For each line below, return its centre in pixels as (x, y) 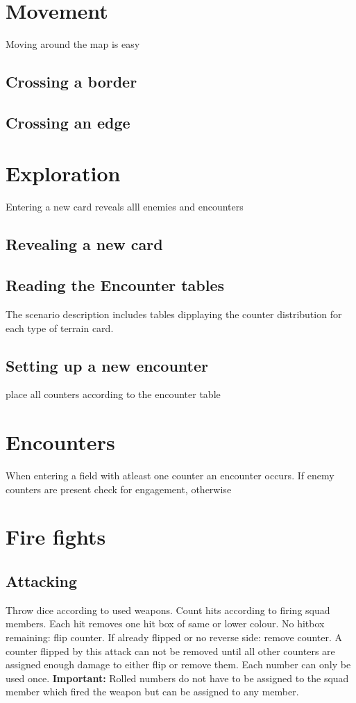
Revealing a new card (84, 244)
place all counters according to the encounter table (113, 394)
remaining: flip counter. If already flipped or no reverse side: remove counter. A (174, 637)
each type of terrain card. (60, 328)
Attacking (42, 581)
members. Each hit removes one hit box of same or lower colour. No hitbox (165, 623)
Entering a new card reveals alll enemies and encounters (125, 207)
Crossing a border (71, 82)
